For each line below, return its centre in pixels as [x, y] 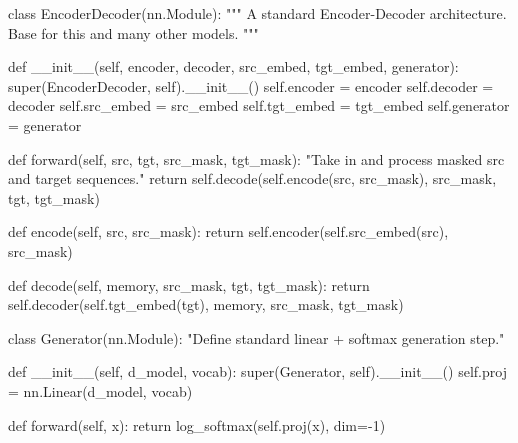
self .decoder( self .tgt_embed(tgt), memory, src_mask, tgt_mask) [206, 304]
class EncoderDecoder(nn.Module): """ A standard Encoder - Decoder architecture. [257, 13]
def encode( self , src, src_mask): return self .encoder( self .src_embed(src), [228, 231]
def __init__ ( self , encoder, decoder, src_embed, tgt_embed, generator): [233, 66]
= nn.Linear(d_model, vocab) [100, 390]
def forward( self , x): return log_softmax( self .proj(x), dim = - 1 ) [197, 424]
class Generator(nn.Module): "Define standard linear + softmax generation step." [256, 337]
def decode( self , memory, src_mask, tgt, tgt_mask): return [189, 284]
